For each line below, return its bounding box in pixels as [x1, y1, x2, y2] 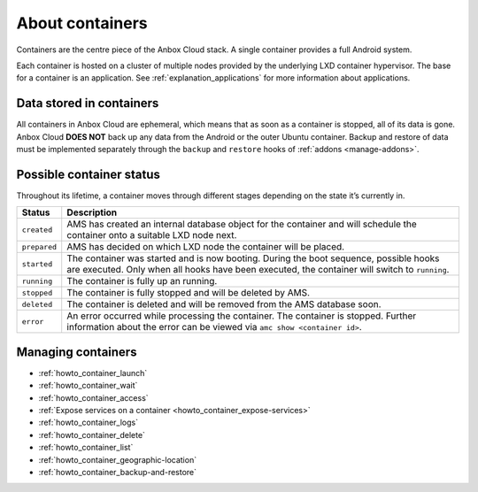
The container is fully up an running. [66, 275, 218, 288]
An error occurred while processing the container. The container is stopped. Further [66, 310, 417, 322]
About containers [16, 13, 148, 33]
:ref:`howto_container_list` [38, 442, 134, 453]
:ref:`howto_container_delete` [38, 429, 146, 440]
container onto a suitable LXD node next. [66, 229, 237, 242]
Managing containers [16, 344, 137, 359]
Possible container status [16, 166, 161, 181]
